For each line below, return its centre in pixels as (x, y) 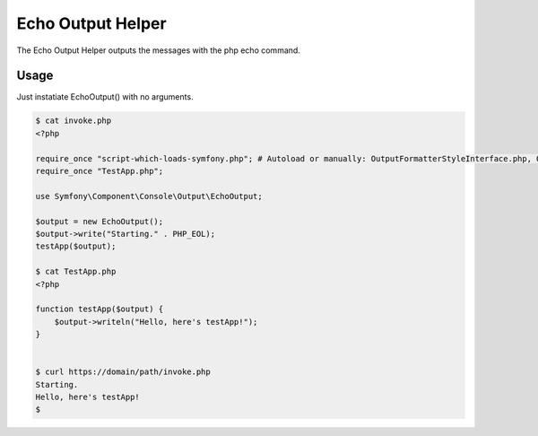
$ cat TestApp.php (76, 272)
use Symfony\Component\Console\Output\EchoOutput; (149, 196)
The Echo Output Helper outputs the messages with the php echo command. (158, 50)
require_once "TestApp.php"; (100, 171)
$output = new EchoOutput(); (100, 221)
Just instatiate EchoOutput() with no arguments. (105, 97)
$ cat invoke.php (74, 121)
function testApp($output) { (100, 309)
